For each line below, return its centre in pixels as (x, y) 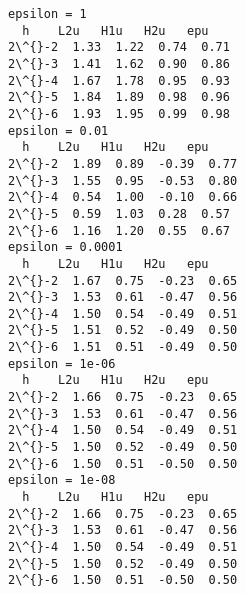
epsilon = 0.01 (58, 130)
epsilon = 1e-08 (62, 480)
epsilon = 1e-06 (62, 363)
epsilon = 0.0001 (65, 247)
